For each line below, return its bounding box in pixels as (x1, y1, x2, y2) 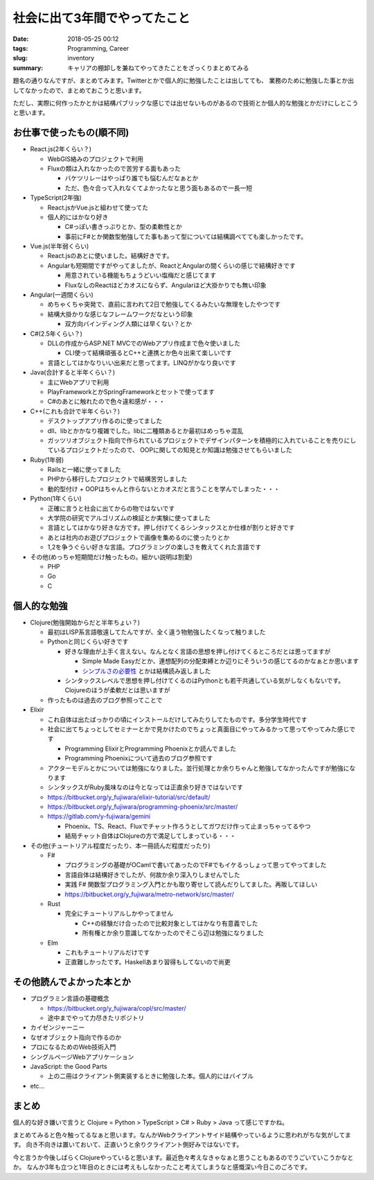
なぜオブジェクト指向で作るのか (30, 1033, 121, 1041)
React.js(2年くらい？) (30, 145, 92, 153)
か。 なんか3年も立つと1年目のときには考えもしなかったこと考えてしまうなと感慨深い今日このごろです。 (12, 1163, 311, 1172)
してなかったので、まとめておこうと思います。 (12, 86, 145, 94)
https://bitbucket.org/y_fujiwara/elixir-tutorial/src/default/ (47, 793, 211, 801)
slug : (12, 54, 28, 62)
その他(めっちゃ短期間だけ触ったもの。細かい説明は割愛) (30, 552, 193, 561)
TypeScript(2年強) (30, 194, 82, 202)
